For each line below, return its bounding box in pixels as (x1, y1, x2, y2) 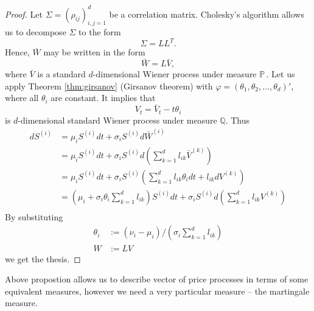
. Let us (266, 68, 295, 80)
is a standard (37, 68, 86, 80)
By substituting (5, 210, 63, 223)
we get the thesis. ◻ (5, 252, 81, 265)
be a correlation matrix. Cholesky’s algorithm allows (109, 7, 304, 20)
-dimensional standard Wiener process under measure (18, 113, 217, 126)
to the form (78, 26, 121, 38)
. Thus (225, 113, 249, 126)
